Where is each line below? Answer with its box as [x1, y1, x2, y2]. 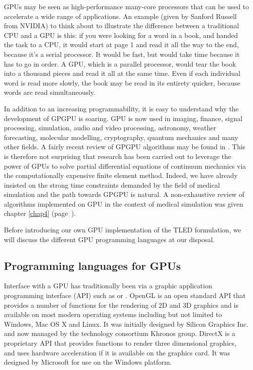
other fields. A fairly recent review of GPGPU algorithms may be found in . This [4, 141, 246, 152]
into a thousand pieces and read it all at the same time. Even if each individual [4, 68, 240, 78]
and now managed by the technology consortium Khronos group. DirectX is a [4, 328, 235, 338]
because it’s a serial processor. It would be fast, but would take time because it [4, 49, 240, 59]
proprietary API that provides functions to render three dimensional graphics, [4, 338, 236, 348]
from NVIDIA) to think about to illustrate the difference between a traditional [4, 20, 239, 31]
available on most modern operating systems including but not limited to [4, 309, 222, 319]
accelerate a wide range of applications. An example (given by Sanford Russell [4, 11, 237, 21]
